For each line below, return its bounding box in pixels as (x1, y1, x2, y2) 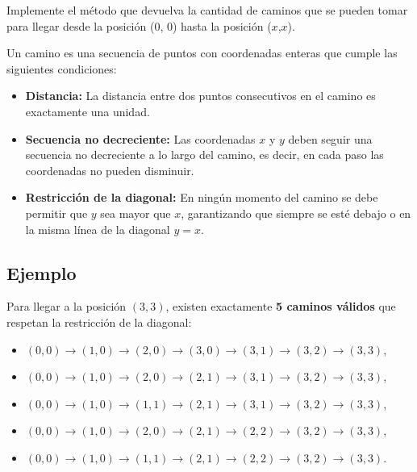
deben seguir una (288, 130, 373, 147)
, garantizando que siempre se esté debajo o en (181, 204, 411, 221)
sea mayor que (100, 204, 171, 221)
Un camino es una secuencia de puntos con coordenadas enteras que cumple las (6, 44, 398, 61)
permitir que (25, 204, 88, 221)
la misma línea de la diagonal (25, 220, 170, 237)
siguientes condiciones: (6, 60, 117, 77)
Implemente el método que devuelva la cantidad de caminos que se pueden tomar (6, 2, 408, 18)
